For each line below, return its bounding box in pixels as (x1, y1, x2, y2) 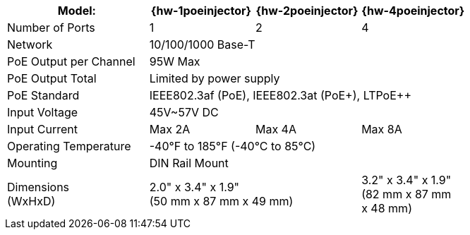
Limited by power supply (149, 71, 280, 85)
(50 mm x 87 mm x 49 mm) (149, 194, 294, 208)
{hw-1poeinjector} (150, 4, 251, 18)
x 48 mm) (361, 201, 412, 215)
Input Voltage (7, 105, 78, 119)
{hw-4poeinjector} (361, 4, 465, 18)
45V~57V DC (149, 105, 219, 119)
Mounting (7, 156, 58, 170)
